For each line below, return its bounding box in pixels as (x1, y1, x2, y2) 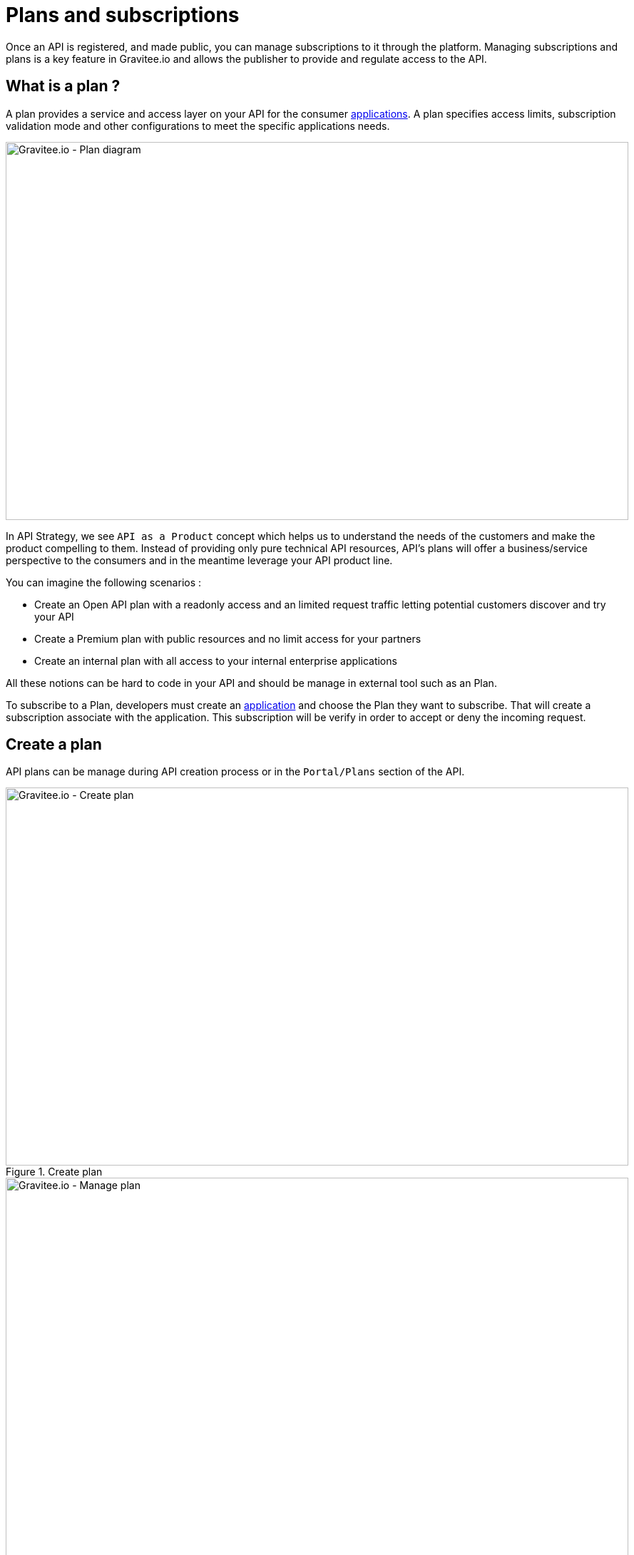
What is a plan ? (6, 77, 121, 96)
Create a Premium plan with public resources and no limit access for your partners (34, 632, 421, 645)
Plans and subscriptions (6, 3, 240, 27)
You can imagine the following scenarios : (6, 576, 202, 588)
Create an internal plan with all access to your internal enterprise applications (34, 654, 397, 667)
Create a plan (6, 735, 102, 754)
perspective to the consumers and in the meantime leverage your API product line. (6, 554, 393, 566)
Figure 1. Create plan (6, 1166, 103, 1178)
